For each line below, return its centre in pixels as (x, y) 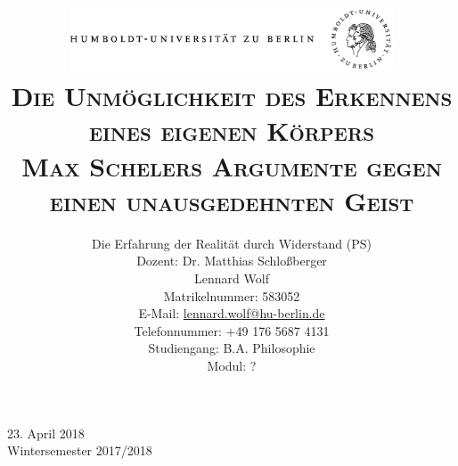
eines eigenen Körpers (232, 131)
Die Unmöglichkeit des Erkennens (232, 96)
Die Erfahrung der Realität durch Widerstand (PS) (232, 243)
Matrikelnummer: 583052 (232, 295)
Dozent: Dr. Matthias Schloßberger (232, 261)
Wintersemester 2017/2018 (80, 450)
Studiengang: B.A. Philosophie (232, 348)
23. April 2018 (46, 433)
